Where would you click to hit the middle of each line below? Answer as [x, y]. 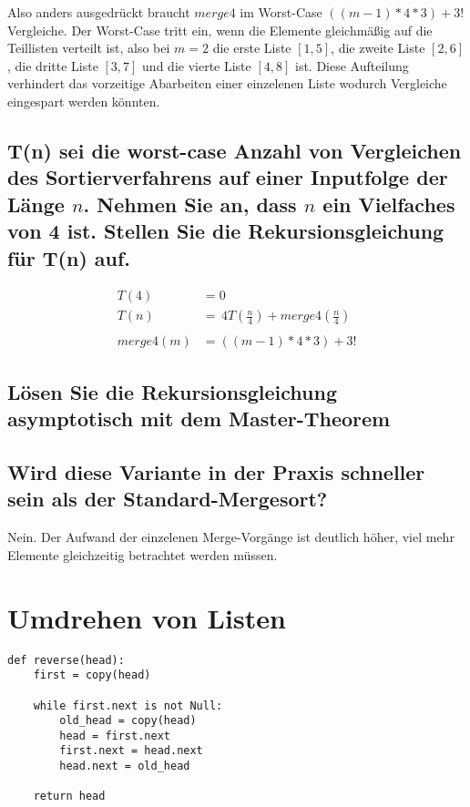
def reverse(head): [66, 660]
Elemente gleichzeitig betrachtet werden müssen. [143, 554]
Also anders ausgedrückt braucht [99, 12]
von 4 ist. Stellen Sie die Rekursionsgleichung [226, 231]
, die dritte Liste [53, 65]
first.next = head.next [131, 751]
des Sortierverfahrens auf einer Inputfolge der [228, 177]
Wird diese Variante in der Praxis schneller [216, 472]
